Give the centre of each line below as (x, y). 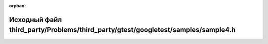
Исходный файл (35, 20)
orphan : (18, 6)
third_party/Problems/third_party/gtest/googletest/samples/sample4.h (122, 30)
